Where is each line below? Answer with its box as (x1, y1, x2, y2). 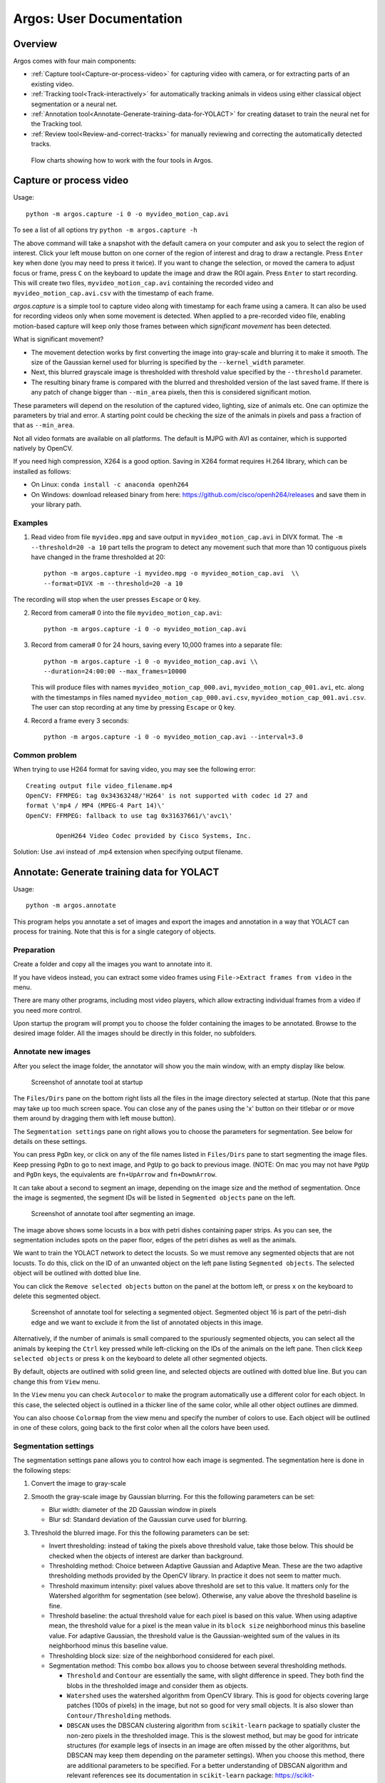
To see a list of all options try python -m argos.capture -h (13, 225, 197, 235)
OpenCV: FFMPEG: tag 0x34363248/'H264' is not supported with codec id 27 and (26, 792, 308, 799)
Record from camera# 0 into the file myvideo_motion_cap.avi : (31, 608, 222, 617)
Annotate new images (13, 1047, 91, 1057)
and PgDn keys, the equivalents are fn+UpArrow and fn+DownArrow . (13, 1170, 217, 1179)
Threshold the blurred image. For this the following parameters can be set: (31, 1528, 250, 1537)
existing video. (31, 79, 74, 88)
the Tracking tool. (31, 120, 83, 128)
